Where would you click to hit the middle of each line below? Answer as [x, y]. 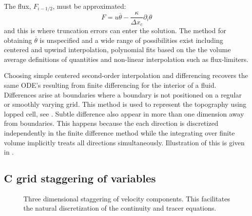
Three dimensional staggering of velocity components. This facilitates [127, 198]
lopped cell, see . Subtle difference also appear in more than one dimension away [124, 113]
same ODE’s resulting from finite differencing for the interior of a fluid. [110, 85]
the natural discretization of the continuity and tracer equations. [120, 208]
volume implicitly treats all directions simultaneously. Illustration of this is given [124, 142]
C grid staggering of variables [80, 178]
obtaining [18, 40]
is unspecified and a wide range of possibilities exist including [131, 40]
